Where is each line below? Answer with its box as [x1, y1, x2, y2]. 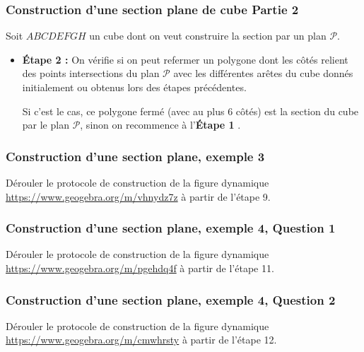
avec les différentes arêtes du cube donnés [173, 66, 353, 81]
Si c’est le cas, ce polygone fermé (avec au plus [22, 103, 225, 118]
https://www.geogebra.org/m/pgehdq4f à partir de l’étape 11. [6, 261, 274, 275]
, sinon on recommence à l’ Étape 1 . [80, 117, 241, 132]
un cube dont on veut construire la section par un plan [89, 28, 327, 43]
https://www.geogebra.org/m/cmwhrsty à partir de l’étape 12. [6, 332, 277, 347]
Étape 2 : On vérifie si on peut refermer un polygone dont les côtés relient [22, 52, 348, 66]
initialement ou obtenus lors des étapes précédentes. [22, 80, 247, 94]
